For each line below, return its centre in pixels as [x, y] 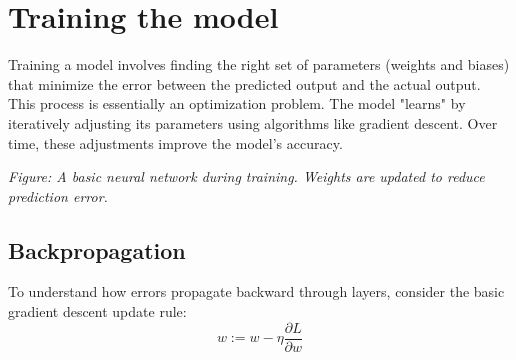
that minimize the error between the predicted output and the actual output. [244, 83]
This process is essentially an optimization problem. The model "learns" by [237, 103]
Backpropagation [97, 249]
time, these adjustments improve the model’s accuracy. [175, 142]
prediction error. [58, 195]
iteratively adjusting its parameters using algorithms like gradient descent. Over [253, 122]
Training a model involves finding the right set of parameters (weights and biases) [259, 64]
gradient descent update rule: [97, 311]
